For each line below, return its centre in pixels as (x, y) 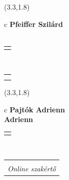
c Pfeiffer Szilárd (33, 24)
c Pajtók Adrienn (34, 109)
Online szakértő (32, 168)
